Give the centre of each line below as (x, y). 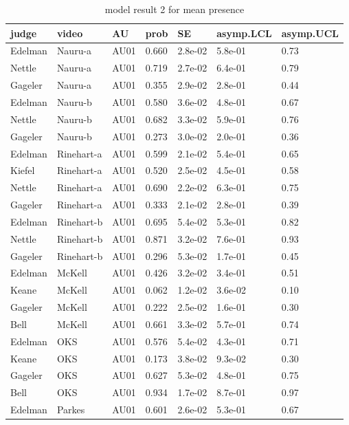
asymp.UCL (310, 33)
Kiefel (23, 170)
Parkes (71, 410)
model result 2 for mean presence (174, 9)
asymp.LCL (244, 33)
